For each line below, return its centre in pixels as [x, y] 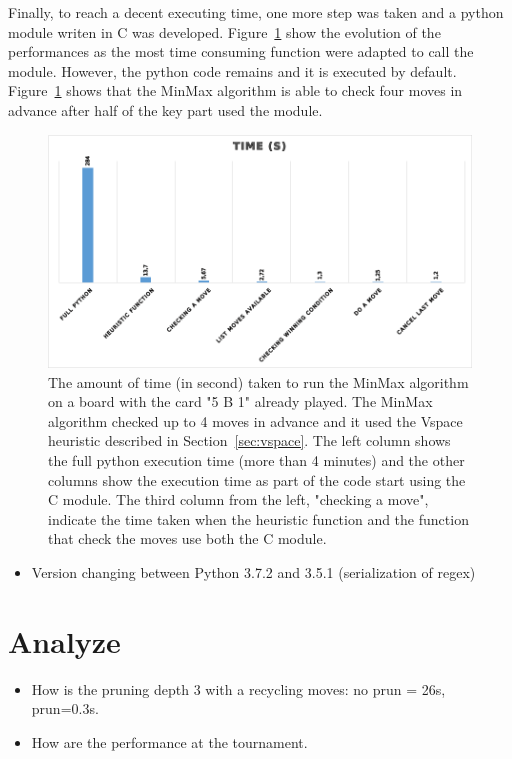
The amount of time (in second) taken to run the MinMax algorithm [258, 381]
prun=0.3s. [65, 708]
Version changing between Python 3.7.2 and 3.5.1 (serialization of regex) [253, 571]
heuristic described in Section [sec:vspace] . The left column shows [249, 440]
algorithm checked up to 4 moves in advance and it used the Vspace [255, 420]
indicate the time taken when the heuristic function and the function [258, 518]
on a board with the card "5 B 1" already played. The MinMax [240, 401]
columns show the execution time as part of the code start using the [257, 479]
